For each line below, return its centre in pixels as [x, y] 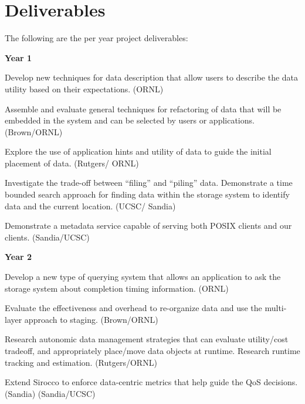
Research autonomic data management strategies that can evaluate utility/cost [147, 339]
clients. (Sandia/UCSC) [47, 237]
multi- [276, 308]
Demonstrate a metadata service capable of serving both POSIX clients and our [148, 226]
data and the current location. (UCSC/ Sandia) [90, 206]
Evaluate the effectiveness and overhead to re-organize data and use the [133, 308]
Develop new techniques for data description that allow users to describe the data [152, 77]
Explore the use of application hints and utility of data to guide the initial [138, 151]
